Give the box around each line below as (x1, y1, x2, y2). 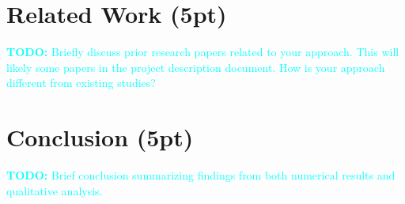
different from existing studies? (6, 74, 156, 91)
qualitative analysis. (6, 182, 103, 198)
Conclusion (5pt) (6, 121, 194, 153)
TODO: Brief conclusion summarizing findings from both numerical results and (6, 167, 396, 183)
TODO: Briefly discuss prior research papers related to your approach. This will (6, 43, 399, 60)
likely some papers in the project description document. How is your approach (6, 59, 385, 75)
